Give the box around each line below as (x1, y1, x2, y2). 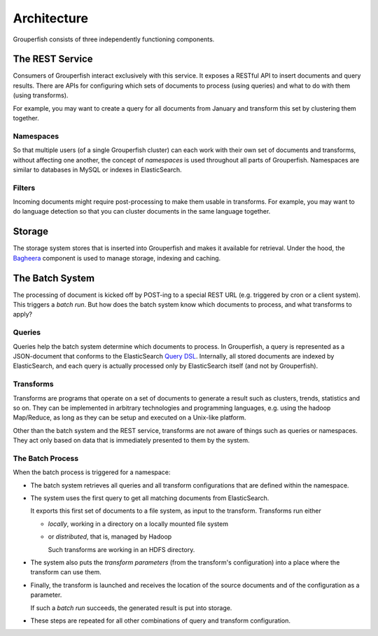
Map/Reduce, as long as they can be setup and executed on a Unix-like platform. (13, 413, 246, 422)
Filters (13, 183, 36, 193)
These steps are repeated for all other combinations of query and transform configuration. (30, 616, 290, 625)
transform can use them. (30, 568, 101, 576)
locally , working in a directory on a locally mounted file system (48, 519, 229, 528)
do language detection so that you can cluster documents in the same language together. (13, 207, 271, 216)
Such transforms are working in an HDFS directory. (48, 545, 195, 553)
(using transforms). (13, 91, 69, 99)
